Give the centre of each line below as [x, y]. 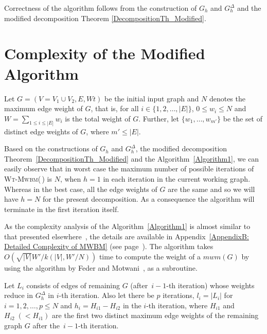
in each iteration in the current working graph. [177, 178]
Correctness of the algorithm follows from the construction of [101, 8]
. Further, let [159, 118]
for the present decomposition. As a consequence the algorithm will [148, 199]
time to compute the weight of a [150, 257]
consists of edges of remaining [73, 285]
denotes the [227, 98]
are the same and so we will [211, 189]
